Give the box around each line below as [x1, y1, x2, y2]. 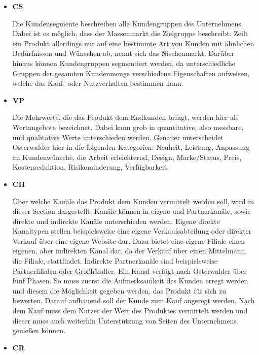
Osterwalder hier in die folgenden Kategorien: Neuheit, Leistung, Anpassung [12, 142, 250, 152]
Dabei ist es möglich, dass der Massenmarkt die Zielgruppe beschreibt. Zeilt [12, 28, 248, 39]
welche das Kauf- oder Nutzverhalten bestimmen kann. [12, 78, 183, 88]
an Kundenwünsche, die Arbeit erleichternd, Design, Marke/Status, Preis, [12, 151, 242, 162]
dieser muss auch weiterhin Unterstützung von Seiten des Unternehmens [12, 315, 237, 326]
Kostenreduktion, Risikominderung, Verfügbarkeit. [12, 162, 169, 172]
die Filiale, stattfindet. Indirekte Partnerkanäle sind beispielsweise [12, 255, 217, 266]
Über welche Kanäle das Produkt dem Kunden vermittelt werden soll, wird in [12, 196, 254, 206]
